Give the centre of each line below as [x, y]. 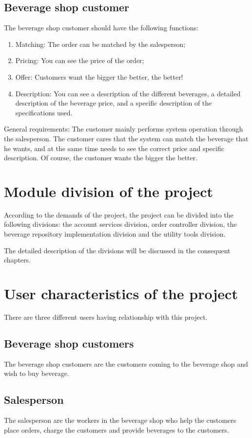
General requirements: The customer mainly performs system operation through [124, 129]
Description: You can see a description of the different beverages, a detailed [128, 93]
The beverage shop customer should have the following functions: [101, 28]
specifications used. [44, 112]
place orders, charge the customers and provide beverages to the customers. [116, 429]
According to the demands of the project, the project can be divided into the [119, 214]
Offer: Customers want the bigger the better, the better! [99, 77]
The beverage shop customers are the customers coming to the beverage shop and [126, 363]
